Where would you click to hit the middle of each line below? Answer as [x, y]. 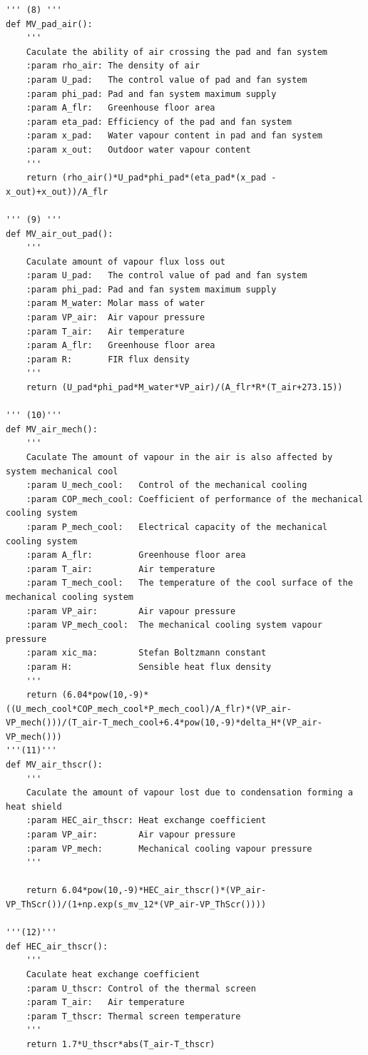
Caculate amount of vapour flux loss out [126, 261]
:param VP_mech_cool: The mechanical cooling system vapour [174, 625]
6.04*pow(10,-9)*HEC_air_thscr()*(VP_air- [164, 891]
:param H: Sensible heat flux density [149, 667]
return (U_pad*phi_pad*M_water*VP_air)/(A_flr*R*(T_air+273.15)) [184, 388]
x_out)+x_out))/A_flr [57, 192]
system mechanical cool [62, 471]
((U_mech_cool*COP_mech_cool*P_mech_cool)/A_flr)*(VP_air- [149, 709]
